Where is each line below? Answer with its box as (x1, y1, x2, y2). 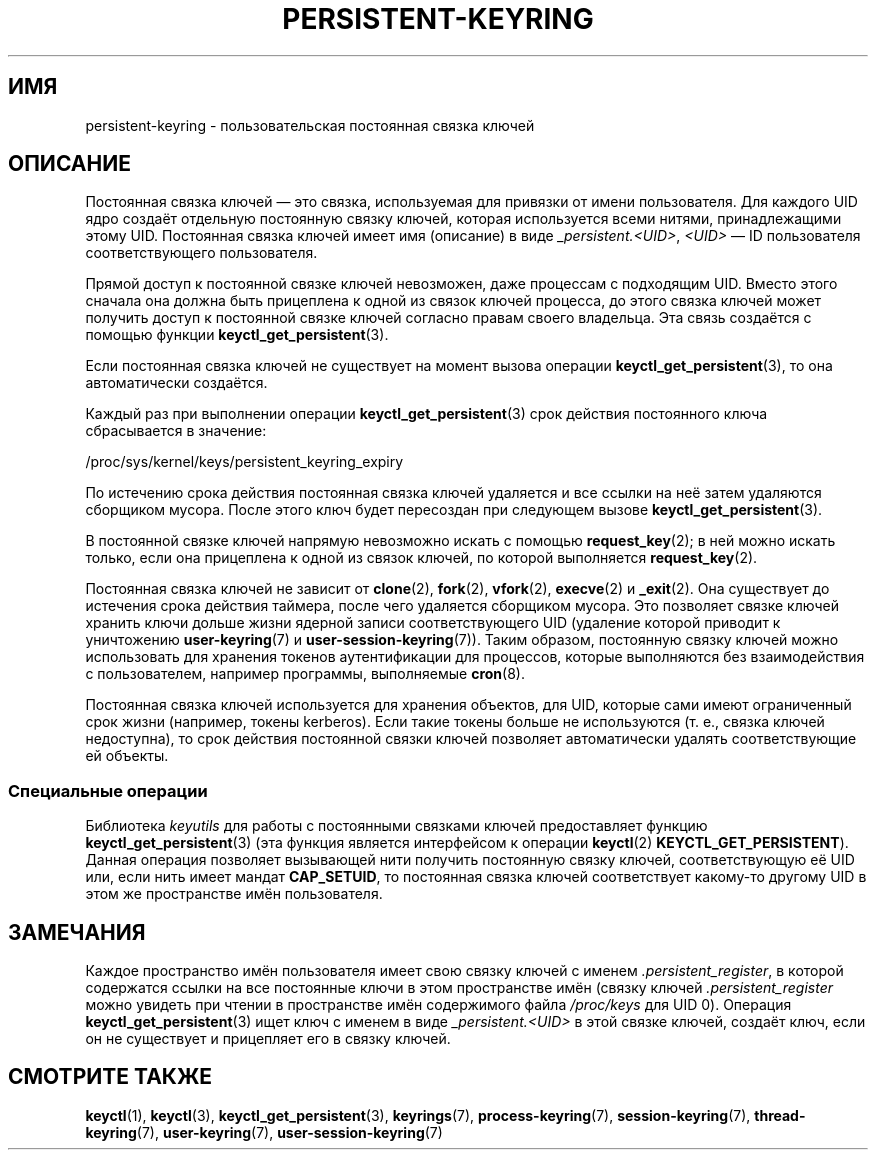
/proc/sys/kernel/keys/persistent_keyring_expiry (85, 453, 404, 471)
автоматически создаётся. (85, 374, 268, 392)
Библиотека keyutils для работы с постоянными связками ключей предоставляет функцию (85, 817, 708, 835)
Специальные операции (8, 780, 208, 801)
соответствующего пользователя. (85, 244, 318, 262)
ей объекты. (85, 747, 169, 765)
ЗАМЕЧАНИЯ (8, 919, 146, 945)
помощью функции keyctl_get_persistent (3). (85, 326, 389, 344)
